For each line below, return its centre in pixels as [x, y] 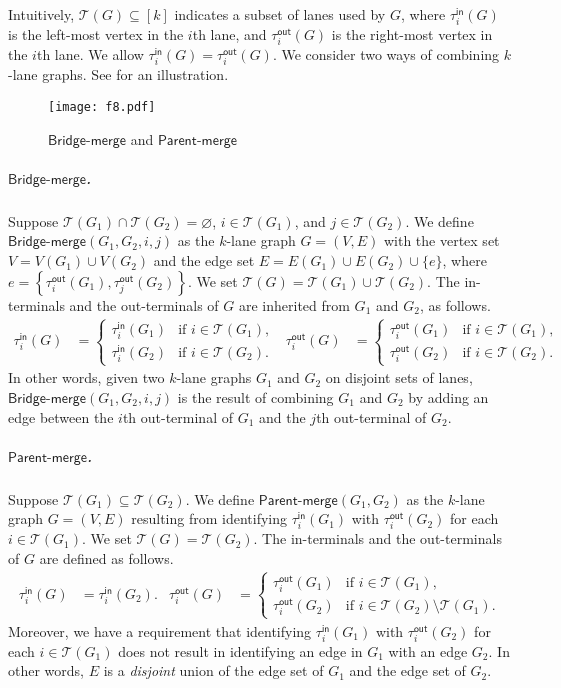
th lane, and [229, 34]
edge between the [61, 416]
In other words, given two [86, 377]
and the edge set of [407, 670]
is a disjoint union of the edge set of [213, 670]
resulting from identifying [209, 518]
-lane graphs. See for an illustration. [118, 74]
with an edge [428, 650]
